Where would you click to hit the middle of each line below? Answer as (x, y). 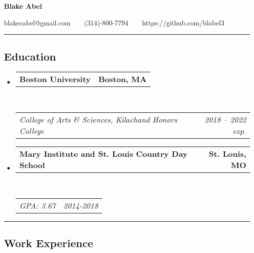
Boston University (55, 79)
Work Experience (49, 242)
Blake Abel (23, 6)
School (32, 165)
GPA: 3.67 (37, 205)
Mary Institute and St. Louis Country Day (103, 153)
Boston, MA (123, 79)
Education (30, 56)
